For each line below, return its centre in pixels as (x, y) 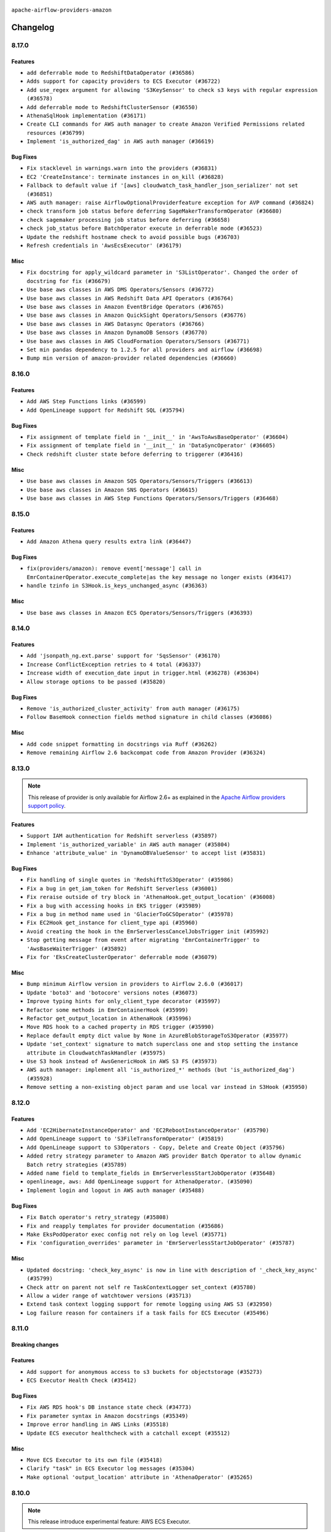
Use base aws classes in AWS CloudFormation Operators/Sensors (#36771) (138, 341)
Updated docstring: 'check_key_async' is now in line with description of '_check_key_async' (172, 1270)
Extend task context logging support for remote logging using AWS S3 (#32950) (150, 1304)
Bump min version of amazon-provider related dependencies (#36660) (132, 358)
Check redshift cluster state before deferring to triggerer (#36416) (135, 454)
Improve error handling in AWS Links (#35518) (98, 1424)
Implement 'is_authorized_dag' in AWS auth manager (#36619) (120, 142)
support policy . (47, 805)
